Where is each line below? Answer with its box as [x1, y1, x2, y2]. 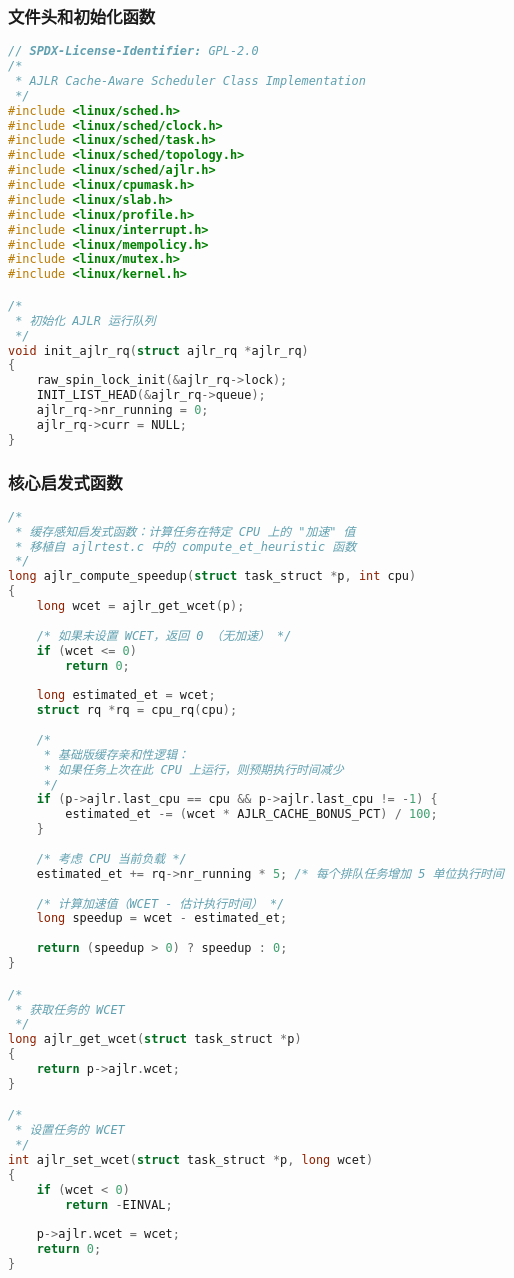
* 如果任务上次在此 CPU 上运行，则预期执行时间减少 [43, 762, 344, 777]
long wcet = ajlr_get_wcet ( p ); [36, 599, 245, 614]
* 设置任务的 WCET [15, 1123, 125, 1138]
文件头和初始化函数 [8, 3, 156, 28]
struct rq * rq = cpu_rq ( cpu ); [36, 703, 238, 718]
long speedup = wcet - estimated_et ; [36, 911, 288, 926]
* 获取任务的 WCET [15, 1002, 125, 1017]
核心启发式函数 [8, 469, 123, 494]
